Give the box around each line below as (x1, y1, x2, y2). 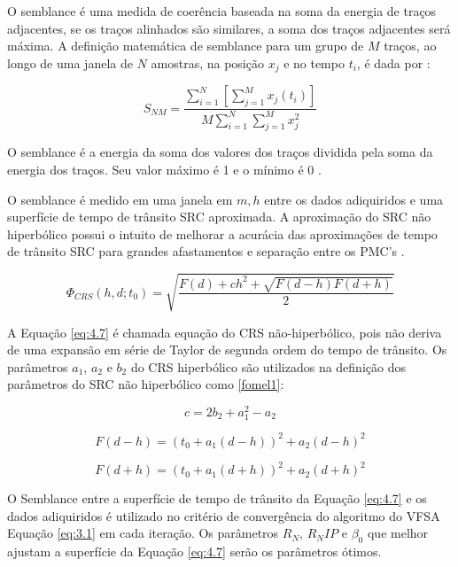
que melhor (367, 524, 429, 542)
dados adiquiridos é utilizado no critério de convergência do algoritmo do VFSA (7, 506, 440, 524)
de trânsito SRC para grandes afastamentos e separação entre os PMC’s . (7, 242, 405, 260)
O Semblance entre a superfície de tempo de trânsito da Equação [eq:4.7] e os (7, 489, 427, 508)
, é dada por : (356, 53, 431, 72)
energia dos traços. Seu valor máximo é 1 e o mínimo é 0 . (7, 160, 322, 178)
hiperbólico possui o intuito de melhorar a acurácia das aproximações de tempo (7, 224, 438, 243)
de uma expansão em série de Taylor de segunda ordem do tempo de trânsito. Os (7, 340, 447, 359)
